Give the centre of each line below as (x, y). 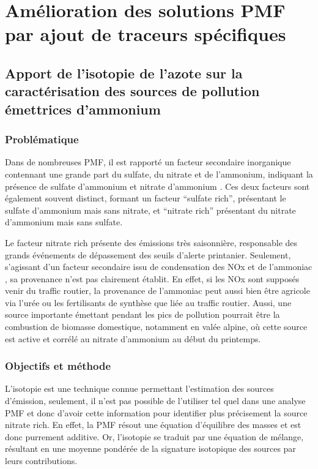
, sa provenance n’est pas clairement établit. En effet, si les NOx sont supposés (152, 278)
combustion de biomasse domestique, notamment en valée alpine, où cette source (156, 327)
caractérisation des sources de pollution (132, 91)
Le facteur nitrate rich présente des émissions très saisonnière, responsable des (151, 242)
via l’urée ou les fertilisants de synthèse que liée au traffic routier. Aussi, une (148, 302)
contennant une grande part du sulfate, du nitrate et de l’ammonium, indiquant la (159, 174)
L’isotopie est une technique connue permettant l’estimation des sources (139, 388)
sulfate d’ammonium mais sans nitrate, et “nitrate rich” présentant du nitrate (150, 210)
